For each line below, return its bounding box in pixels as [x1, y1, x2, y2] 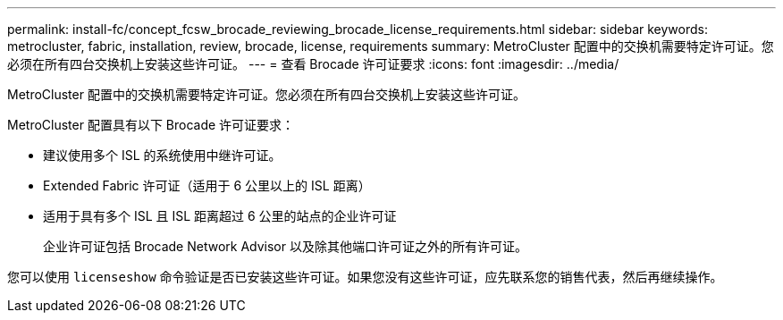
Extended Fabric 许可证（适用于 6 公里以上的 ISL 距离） [43, 178, 371, 193]
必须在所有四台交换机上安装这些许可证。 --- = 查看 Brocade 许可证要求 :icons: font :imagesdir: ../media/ [7, 56, 619, 72]
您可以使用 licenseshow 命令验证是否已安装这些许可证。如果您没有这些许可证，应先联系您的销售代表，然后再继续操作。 [7, 269, 723, 284]
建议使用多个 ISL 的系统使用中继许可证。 [43, 147, 282, 163]
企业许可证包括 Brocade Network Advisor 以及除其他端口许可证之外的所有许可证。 [43, 239, 527, 254]
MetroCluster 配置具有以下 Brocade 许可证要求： [7, 117, 295, 132]
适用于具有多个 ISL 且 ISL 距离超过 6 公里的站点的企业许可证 [43, 208, 397, 223]
